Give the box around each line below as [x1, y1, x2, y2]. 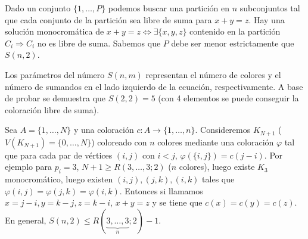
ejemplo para [5, 160, 52, 173]
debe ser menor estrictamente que [171, 36, 294, 49]
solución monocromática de [5, 25, 104, 38]
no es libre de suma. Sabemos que [37, 36, 161, 49]
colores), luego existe [179, 160, 255, 173]
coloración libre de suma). [5, 103, 99, 116]
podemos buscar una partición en [108, 2, 230, 14]
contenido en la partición [189, 25, 281, 38]
